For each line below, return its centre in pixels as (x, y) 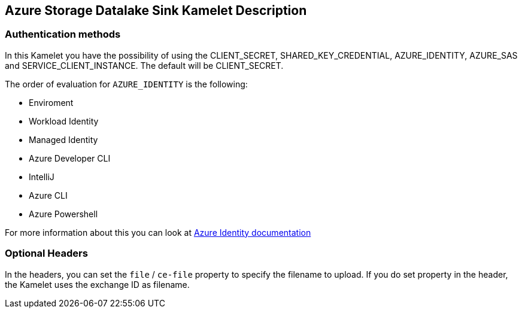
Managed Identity (63, 139)
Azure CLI (48, 195)
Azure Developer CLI (70, 158)
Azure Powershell (63, 214)
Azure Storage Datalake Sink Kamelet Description (156, 10)
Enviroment (51, 102)
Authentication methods (63, 34)
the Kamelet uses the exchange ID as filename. (97, 284)
